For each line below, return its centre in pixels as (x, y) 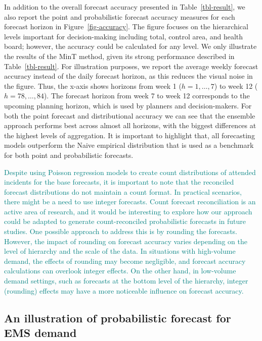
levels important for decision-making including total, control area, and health (124, 36)
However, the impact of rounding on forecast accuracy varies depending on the (126, 241)
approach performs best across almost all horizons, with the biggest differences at (130, 125)
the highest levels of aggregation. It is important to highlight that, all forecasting (129, 135)
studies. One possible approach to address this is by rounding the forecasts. (121, 231)
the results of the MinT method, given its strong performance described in (119, 56)
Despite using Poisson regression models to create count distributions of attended (130, 172)
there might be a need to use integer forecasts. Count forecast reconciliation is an (130, 202)
